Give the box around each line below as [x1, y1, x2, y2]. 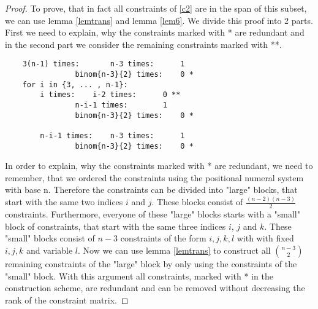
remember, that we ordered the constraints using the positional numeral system [5, 171, 304, 184]
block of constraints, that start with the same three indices [5, 219, 226, 232]
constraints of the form [120, 232, 206, 244]
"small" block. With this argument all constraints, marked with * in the [5, 269, 273, 282]
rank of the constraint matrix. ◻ [5, 293, 129, 306]
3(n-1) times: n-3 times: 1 [22, 60, 185, 69]
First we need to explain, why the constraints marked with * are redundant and [5, 26, 305, 39]
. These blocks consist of [151, 195, 243, 208]
